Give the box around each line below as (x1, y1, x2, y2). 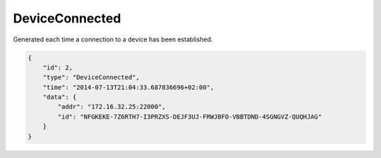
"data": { (42, 93, 77, 101)
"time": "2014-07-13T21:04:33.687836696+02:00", (42, 83, 214, 91)
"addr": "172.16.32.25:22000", (57, 103, 166, 111)
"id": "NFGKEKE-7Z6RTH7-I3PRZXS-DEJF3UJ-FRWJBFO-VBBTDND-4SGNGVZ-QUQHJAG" (57, 112, 322, 121)
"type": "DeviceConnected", (42, 74, 140, 81)
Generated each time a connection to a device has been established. (13, 35, 213, 44)
